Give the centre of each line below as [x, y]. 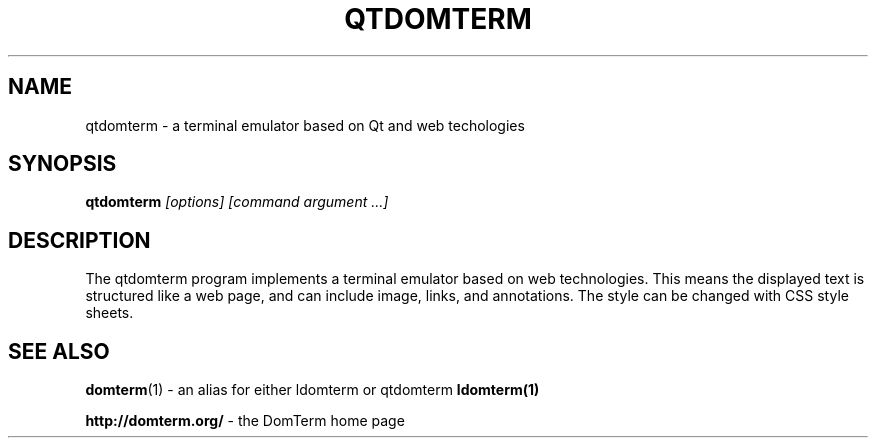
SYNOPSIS [62, 164]
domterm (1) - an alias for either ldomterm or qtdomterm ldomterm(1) [312, 390]
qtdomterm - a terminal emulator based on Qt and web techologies [305, 125]
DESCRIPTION [79, 240]
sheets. [109, 313]
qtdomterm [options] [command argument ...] [237, 202]
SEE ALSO [59, 351]
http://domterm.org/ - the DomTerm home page [245, 421]
